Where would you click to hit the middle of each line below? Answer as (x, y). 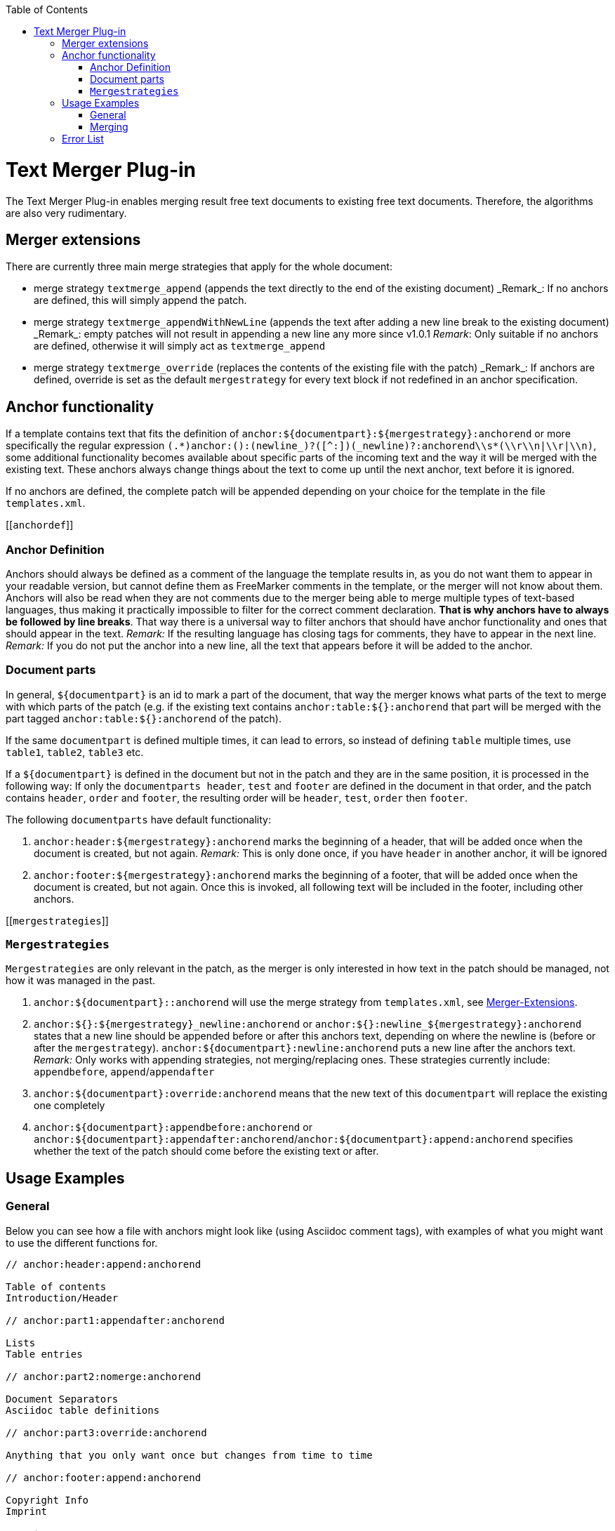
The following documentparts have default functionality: (139, 819)
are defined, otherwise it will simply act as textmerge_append (180, 346)
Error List (83, 139)
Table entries (44, 1354)
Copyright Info (47, 1500)
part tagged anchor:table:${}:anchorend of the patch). (144, 718)
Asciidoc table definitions (83, 1410)
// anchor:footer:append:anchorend (104, 1477)
